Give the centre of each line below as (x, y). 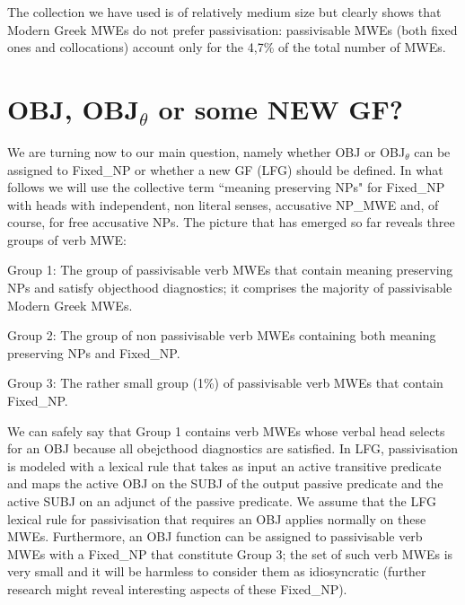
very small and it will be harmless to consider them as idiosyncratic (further (217, 571)
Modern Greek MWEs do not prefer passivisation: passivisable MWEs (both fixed (232, 29)
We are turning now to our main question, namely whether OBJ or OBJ (206, 151)
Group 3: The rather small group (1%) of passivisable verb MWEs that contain (225, 383)
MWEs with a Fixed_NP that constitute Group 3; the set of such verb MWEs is (230, 553)
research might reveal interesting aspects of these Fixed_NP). (177, 588)
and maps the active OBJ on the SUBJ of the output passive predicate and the (225, 483)
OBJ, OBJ (74, 108)
